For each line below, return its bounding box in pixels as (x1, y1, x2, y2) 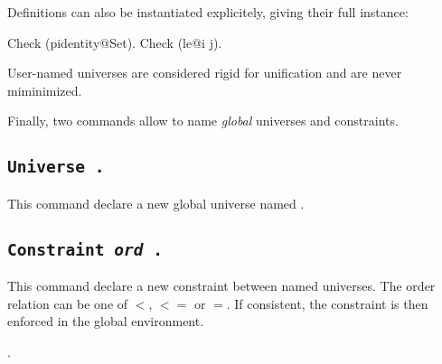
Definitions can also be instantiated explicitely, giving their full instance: (7, 3, 409, 21)
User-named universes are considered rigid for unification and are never (7, 63, 402, 82)
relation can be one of (7, 294, 128, 313)
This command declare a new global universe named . (7, 193, 305, 212)
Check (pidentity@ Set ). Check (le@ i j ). (7, 33, 222, 51)
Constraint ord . (7, 239, 163, 259)
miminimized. (7, 80, 82, 99)
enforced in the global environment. (7, 312, 204, 331)
